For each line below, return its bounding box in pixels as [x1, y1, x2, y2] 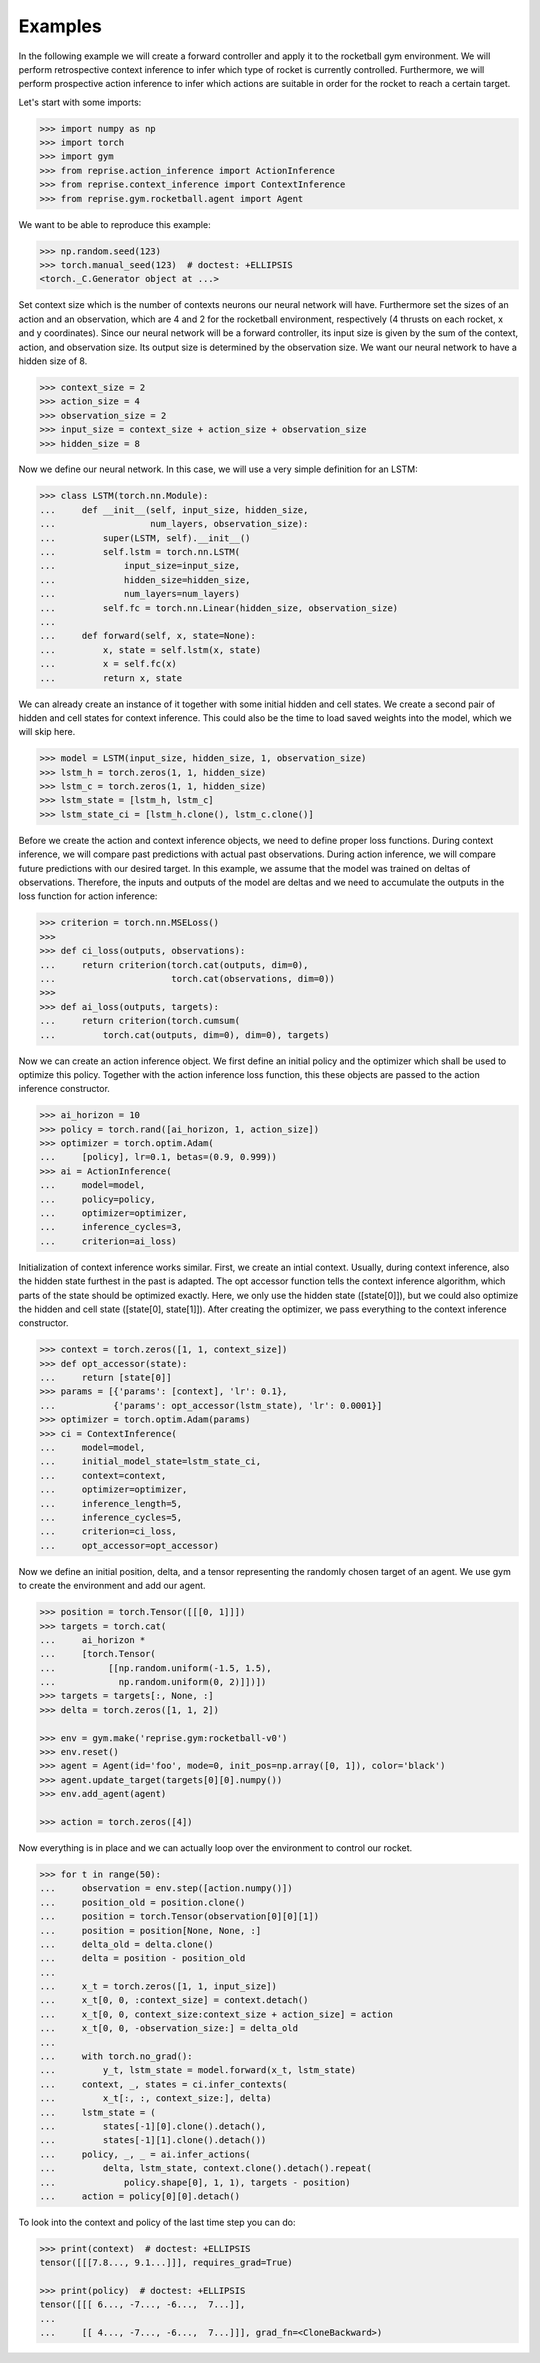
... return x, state [39, 672, 183, 684]
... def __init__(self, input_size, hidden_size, [39, 504, 309, 515]
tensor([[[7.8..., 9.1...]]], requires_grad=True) [39, 2257, 294, 2269]
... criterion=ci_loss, [39, 1526, 177, 1537]
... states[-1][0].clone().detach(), [39, 2121, 267, 2132]
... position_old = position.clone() [39, 1896, 246, 1908]
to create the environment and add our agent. [18, 1580, 206, 1592]
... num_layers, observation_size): [39, 518, 309, 530]
